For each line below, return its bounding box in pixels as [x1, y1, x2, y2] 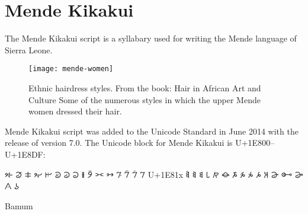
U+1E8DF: [5, 148, 46, 160]
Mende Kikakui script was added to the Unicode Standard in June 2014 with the [5, 124, 299, 137]
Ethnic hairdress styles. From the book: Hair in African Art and [28, 81, 261, 94]
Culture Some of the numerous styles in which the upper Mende [28, 93, 261, 106]
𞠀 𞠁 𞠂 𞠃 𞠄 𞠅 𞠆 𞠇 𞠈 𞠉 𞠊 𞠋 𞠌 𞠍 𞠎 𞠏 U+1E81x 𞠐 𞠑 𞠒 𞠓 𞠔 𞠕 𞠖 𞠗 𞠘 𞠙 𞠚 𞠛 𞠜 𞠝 [5, 168, 303, 180]
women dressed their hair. [28, 105, 122, 117]
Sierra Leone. [5, 43, 53, 56]
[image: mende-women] [28, 65, 114, 74]
